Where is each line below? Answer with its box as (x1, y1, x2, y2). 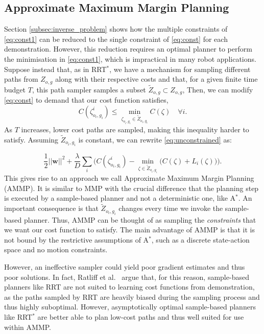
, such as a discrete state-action (151, 234, 250, 245)
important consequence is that (4, 203, 99, 213)
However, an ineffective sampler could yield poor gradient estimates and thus (4, 261, 245, 272)
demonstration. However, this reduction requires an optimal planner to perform (4, 43, 252, 54)
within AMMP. (4, 321, 52, 332)
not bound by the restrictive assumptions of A (4, 234, 149, 245)
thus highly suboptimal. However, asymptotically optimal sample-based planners (4, 301, 256, 312)
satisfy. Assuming (4, 134, 59, 145)
